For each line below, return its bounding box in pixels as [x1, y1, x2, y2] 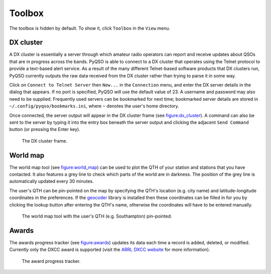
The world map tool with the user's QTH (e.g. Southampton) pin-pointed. [22, 213, 173, 219]
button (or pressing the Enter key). [9, 126, 80, 132]
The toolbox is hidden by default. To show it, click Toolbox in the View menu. [9, 25, 171, 31]
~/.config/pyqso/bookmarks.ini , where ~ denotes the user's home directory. [9, 103, 179, 109]
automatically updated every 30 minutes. [9, 178, 94, 184]
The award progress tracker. [22, 258, 81, 264]
